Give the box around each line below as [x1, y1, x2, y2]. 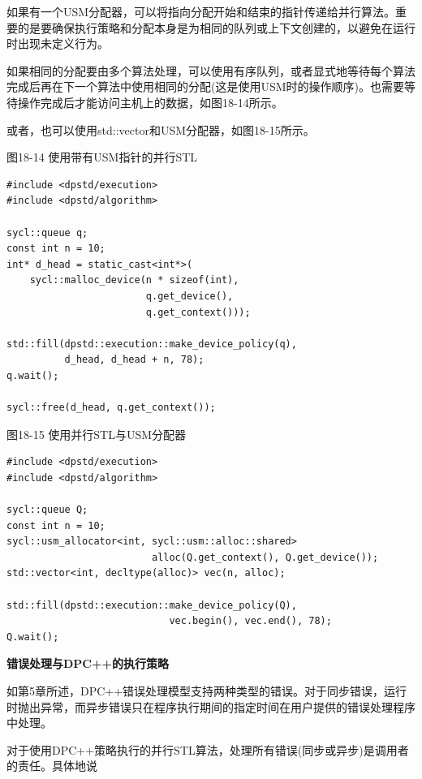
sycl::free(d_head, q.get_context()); [6, 402, 216, 414]
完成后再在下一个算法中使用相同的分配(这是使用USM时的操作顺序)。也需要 [6, 78, 405, 95]
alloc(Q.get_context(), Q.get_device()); [151, 551, 379, 563]
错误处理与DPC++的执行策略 [6, 655, 170, 672]
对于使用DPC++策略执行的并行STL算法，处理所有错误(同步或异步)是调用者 [6, 741, 409, 758]
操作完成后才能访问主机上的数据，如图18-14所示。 [17, 93, 283, 110]
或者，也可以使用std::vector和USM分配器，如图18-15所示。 [6, 121, 315, 138]
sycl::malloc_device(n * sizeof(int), [29, 274, 239, 286]
